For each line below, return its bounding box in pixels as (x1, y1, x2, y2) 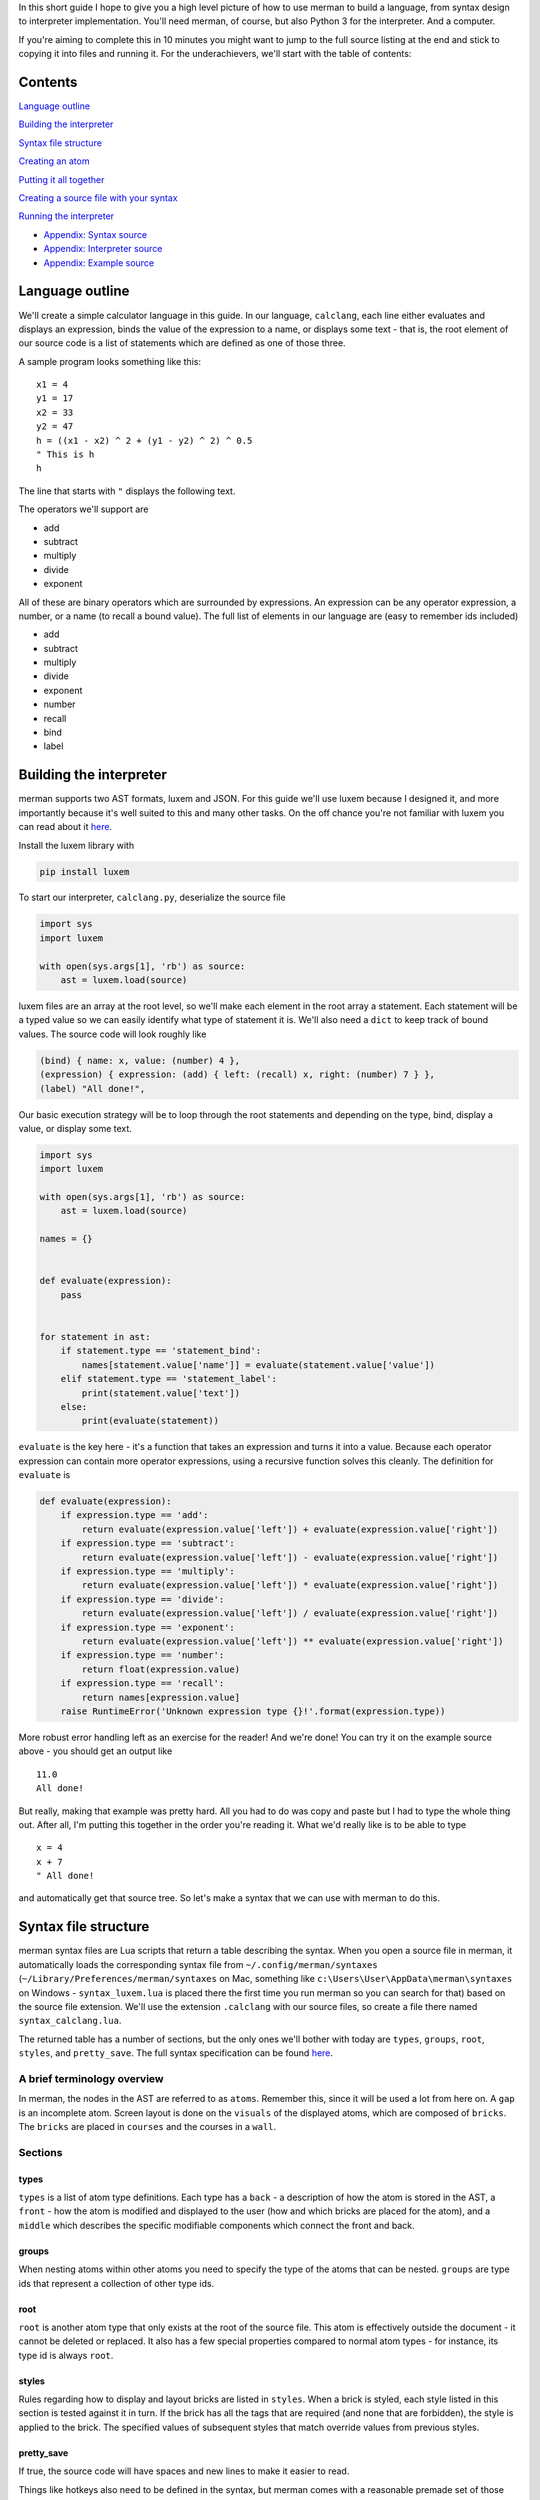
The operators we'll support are (18, 503, 149, 515)
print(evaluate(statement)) (81, 1415, 220, 1427)
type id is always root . (18, 2349, 114, 2361)
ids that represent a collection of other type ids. (18, 2277, 215, 2289)
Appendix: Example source (43, 256, 155, 269)
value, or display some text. (18, 1122, 132, 1134)
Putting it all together (18, 173, 105, 185)
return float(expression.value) (81, 1663, 240, 1675)
